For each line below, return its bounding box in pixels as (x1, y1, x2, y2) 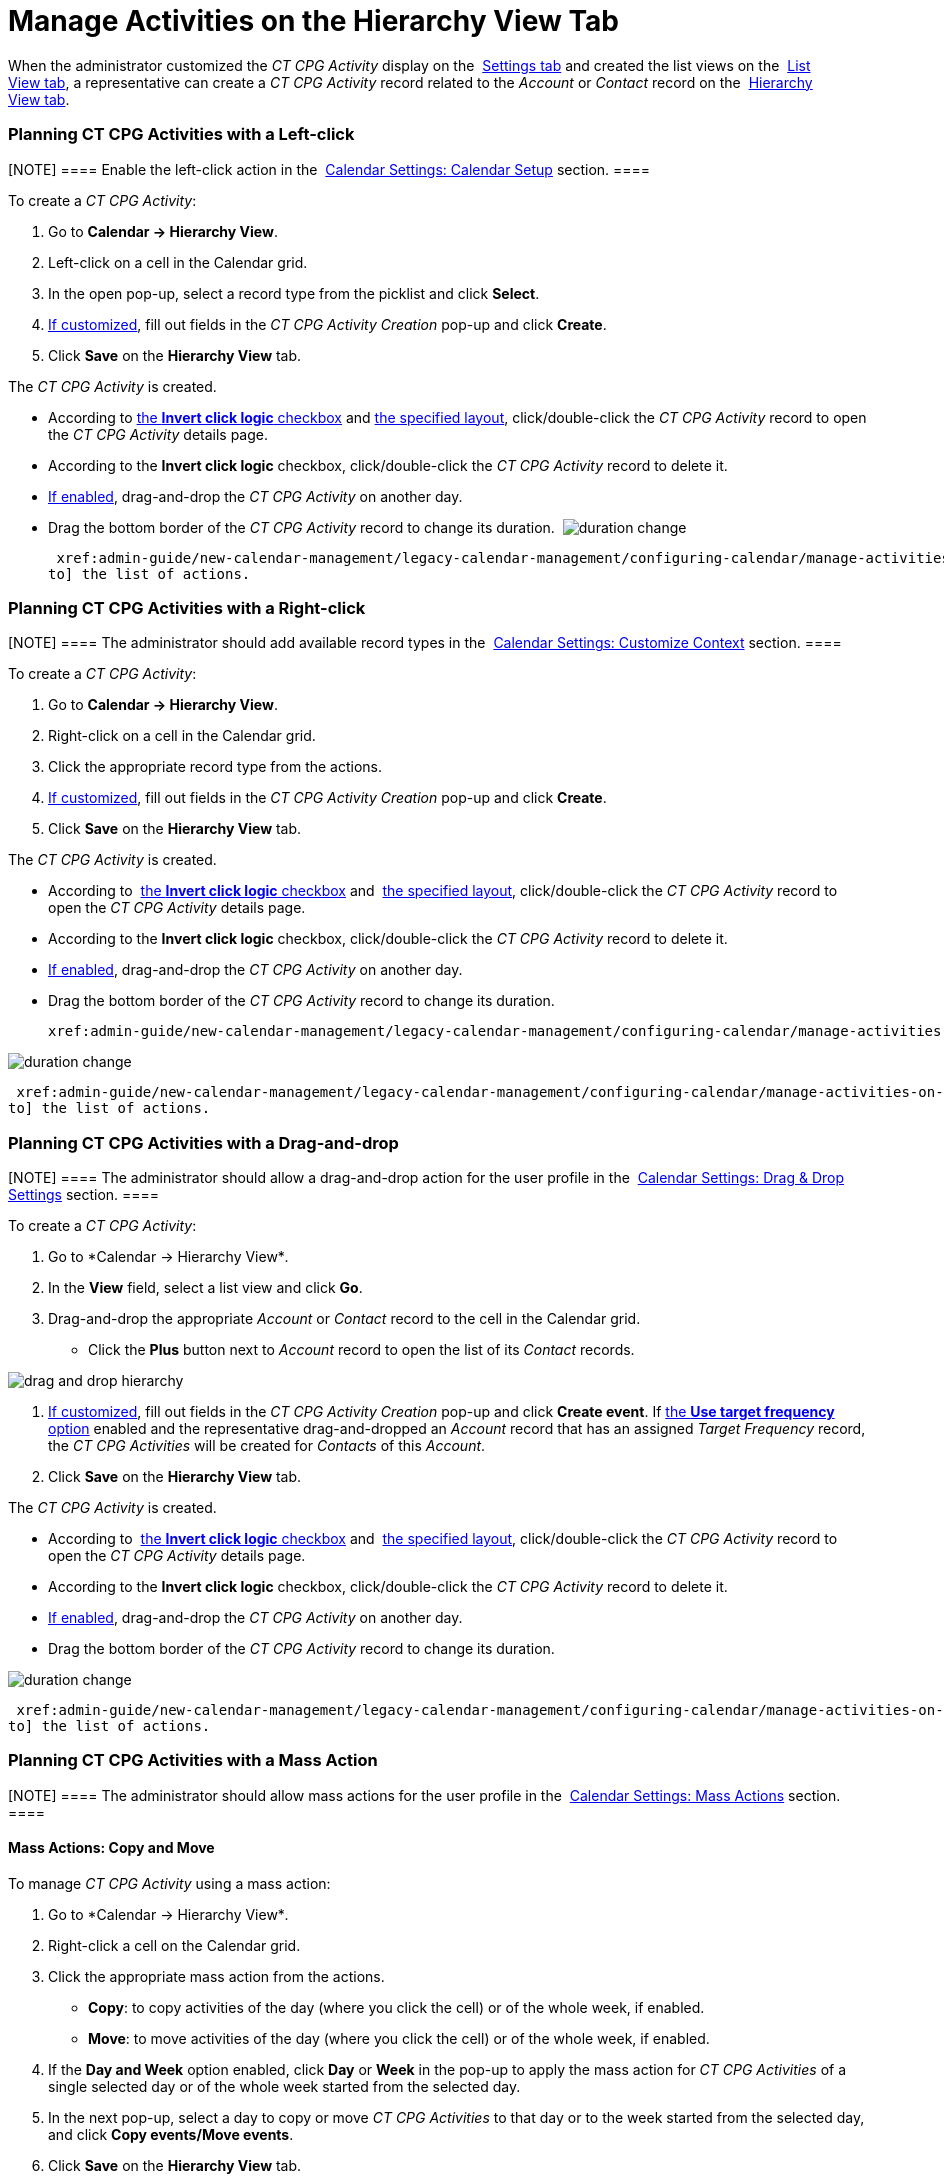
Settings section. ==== (8, 1186, 160, 1203)
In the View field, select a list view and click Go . (48, 1279, 363, 1296)
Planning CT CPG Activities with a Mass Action (8, 1750, 378, 1771)
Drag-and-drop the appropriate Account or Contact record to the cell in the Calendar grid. (48, 1310, 641, 1327)
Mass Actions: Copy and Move (8, 1839, 215, 1857)
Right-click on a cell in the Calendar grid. (48, 727, 316, 745)
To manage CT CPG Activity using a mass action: (8, 1874, 331, 1892)
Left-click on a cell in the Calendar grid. (48, 253, 308, 271)
